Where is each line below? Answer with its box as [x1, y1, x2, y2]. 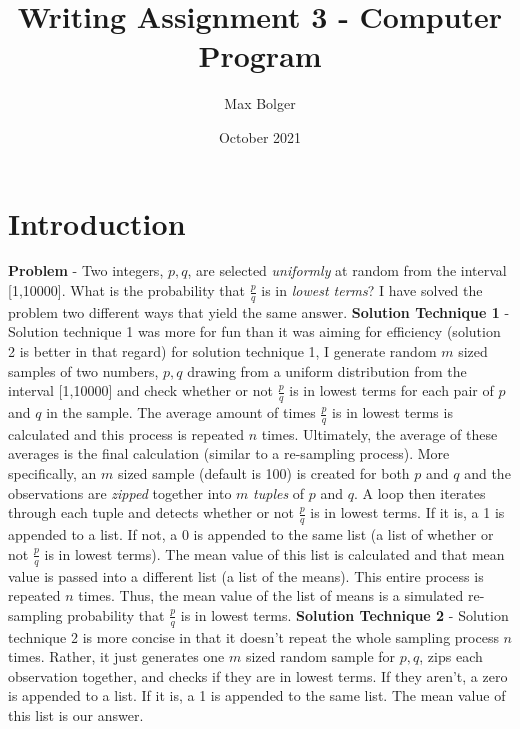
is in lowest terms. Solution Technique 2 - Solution [180, 604, 509, 625]
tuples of [253, 482, 305, 503]
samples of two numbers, [8, 360, 159, 381]
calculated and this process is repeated [8, 423, 245, 444]
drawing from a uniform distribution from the [187, 360, 467, 381]
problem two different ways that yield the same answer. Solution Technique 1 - [8, 301, 510, 322]
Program [198, 35, 322, 76]
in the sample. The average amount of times [46, 402, 316, 423]
